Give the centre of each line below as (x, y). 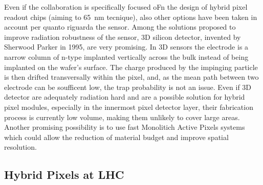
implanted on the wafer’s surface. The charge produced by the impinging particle (131, 67)
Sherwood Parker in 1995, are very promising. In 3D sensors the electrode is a (126, 47)
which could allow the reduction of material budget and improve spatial (116, 137)
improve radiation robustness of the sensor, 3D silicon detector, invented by (123, 37)
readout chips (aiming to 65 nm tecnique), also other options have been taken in (131, 17)
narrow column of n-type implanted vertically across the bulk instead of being (126, 56)
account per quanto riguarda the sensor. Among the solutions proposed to (120, 27)
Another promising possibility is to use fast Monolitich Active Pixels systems (125, 127)
